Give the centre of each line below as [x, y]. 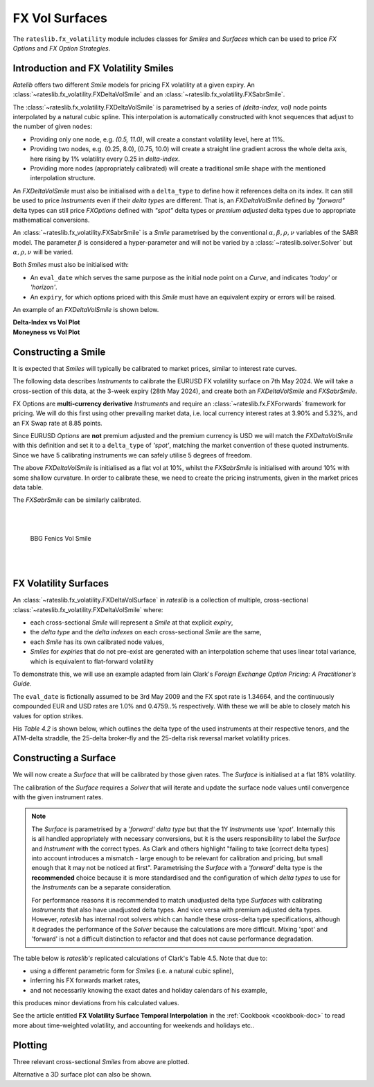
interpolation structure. [63, 178]
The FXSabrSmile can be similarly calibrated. [77, 500]
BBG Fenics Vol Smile [61, 538]
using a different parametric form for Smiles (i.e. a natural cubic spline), [132, 971]
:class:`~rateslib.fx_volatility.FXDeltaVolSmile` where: [88, 609]
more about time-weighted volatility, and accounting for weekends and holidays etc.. [134, 1025]
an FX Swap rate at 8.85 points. [58, 423]
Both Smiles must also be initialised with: [71, 265]
